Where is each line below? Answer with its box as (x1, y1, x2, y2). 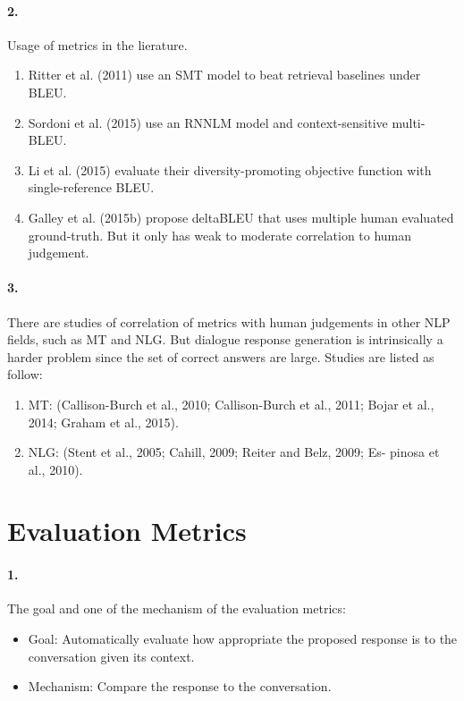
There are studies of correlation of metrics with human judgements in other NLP (7, 312, 451, 331)
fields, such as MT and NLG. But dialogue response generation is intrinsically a (7, 330, 443, 349)
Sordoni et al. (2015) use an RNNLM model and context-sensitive (28, 113, 388, 131)
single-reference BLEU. (28, 178, 155, 197)
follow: (7, 365, 43, 384)
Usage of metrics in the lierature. (7, 35, 188, 54)
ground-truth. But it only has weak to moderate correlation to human (28, 225, 412, 244)
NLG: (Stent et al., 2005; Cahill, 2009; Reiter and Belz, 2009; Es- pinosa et (28, 443, 440, 461)
